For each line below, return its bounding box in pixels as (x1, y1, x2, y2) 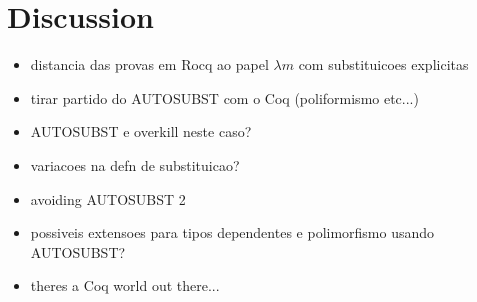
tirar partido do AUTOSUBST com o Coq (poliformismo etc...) (30, 87, 419, 108)
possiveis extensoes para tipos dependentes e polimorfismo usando (30, 222, 435, 243)
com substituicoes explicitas (298, 54, 469, 75)
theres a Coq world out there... (30, 275, 220, 296)
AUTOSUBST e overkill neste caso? (30, 121, 252, 142)
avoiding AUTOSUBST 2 (30, 188, 186, 209)
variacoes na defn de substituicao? (30, 154, 240, 175)
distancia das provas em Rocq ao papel (30, 54, 269, 75)
